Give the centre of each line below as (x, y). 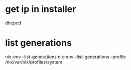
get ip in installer (41, 9)
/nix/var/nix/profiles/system (34, 62)
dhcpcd (13, 23)
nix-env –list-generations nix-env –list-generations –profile (66, 57)
